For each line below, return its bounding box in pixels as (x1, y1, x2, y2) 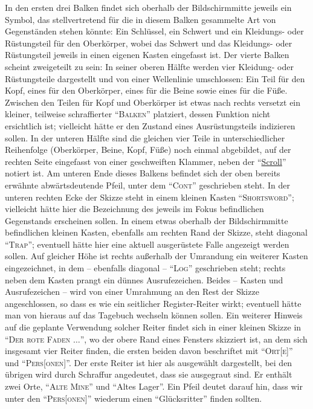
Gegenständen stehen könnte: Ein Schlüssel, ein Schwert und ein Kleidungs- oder (5, 25, 304, 37)
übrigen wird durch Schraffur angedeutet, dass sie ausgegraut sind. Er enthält (5, 368, 292, 381)
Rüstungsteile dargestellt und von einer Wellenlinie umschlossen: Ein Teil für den (5, 72, 305, 85)
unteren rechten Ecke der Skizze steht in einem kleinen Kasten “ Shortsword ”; (5, 190, 294, 203)
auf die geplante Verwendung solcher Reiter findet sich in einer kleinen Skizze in (5, 321, 302, 333)
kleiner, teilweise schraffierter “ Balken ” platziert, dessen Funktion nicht (5, 108, 271, 120)
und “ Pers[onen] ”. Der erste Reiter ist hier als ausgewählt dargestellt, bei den (5, 356, 292, 369)
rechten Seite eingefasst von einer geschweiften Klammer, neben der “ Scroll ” (5, 155, 286, 167)
